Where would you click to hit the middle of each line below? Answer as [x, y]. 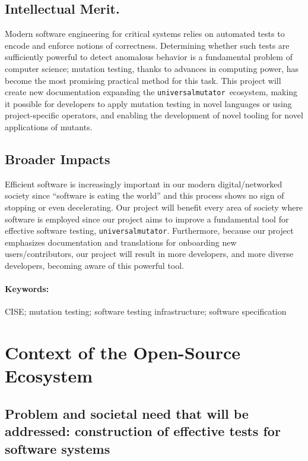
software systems [58, 448]
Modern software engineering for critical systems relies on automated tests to [145, 34]
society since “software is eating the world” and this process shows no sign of [145, 195]
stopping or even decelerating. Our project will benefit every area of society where [154, 207]
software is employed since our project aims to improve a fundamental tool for [147, 219]
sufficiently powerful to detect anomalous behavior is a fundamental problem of [149, 57]
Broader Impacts [58, 159]
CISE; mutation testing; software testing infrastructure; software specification [146, 311]
